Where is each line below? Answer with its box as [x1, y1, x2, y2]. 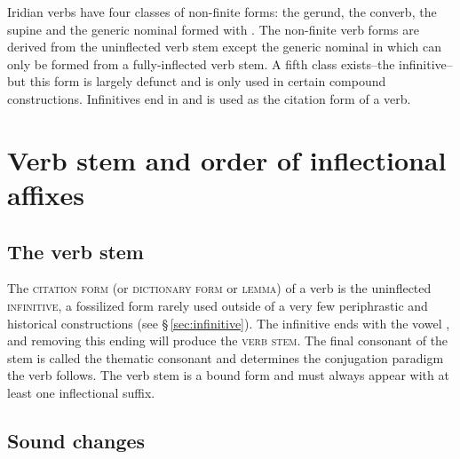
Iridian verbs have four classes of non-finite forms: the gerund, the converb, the [7, 3, 437, 20]
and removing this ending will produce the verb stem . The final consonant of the [7, 331, 448, 350]
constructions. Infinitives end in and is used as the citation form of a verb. [7, 89, 411, 107]
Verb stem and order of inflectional [7, 141, 447, 178]
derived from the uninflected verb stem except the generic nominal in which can [7, 37, 442, 56]
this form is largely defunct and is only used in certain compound [29, 72, 386, 91]
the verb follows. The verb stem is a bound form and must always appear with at [7, 366, 449, 384]
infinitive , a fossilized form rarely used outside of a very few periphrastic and [7, 296, 428, 314]
